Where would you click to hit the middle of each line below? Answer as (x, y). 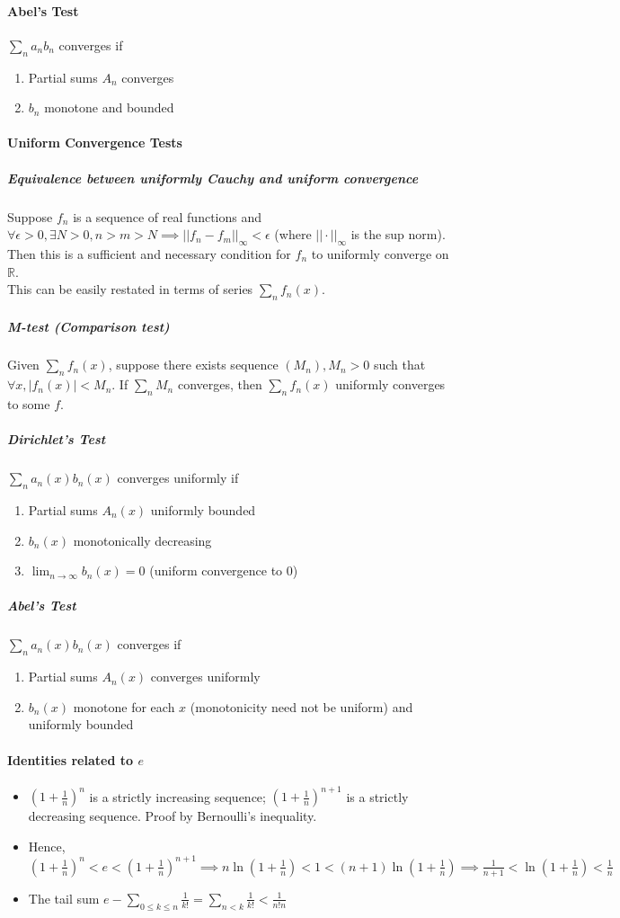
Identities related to (71, 759)
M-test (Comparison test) (89, 326)
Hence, (47, 846)
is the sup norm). (398, 234)
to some (29, 404)
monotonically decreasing (142, 540)
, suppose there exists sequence (193, 365)
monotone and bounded (109, 107)
